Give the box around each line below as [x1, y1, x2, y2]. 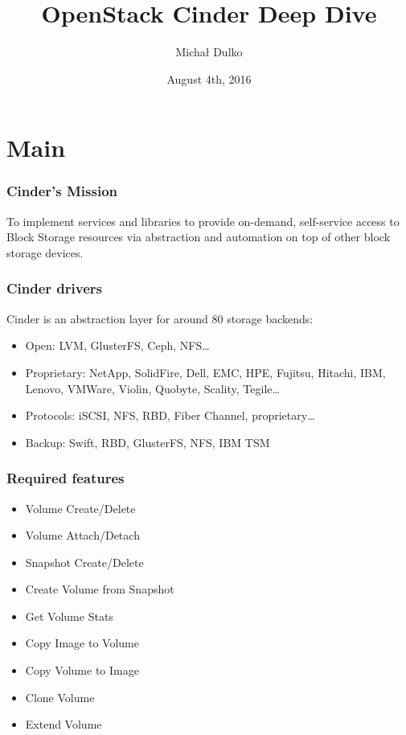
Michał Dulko [175, 43, 243, 60]
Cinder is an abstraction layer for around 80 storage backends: [6, 310, 314, 326]
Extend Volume [25, 716, 102, 733]
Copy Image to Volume [25, 634, 139, 651]
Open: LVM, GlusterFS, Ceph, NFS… [25, 337, 210, 354]
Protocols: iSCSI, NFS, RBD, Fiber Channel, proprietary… [25, 407, 315, 424]
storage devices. [6, 244, 84, 261]
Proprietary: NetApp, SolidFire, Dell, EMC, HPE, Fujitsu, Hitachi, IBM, [25, 363, 386, 380]
